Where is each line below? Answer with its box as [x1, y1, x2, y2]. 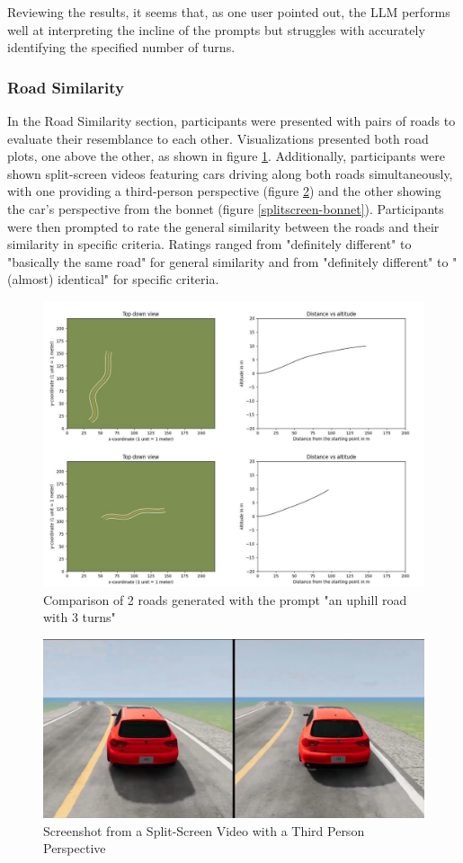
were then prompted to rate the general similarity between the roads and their [7, 217, 440, 236]
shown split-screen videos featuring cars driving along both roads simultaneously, [7, 164, 453, 182]
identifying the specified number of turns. [7, 38, 236, 57]
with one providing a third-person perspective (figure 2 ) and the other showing [7, 182, 441, 200]
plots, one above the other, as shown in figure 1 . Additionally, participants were [7, 147, 445, 165]
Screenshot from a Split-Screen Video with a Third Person [43, 821, 365, 840]
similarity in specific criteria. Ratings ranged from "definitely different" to [7, 235, 412, 254]
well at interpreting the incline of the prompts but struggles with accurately [7, 20, 425, 39]
